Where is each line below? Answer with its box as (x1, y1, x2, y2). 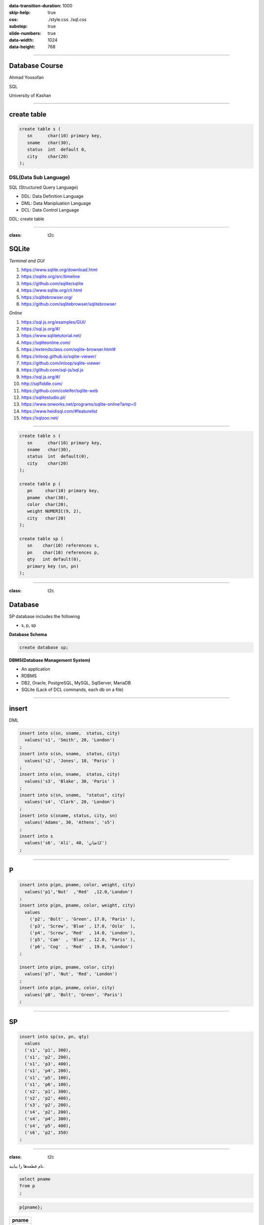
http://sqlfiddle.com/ (21, 381, 63, 387)
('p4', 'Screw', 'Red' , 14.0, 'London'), (29, 930, 135, 936)
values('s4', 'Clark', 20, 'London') (24, 799, 115, 805)
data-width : (9, 37, 34, 43)
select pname (19, 1176, 51, 1182)
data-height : (9, 44, 36, 50)
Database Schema (9, 631, 47, 637)
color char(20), (27, 502, 68, 507)
